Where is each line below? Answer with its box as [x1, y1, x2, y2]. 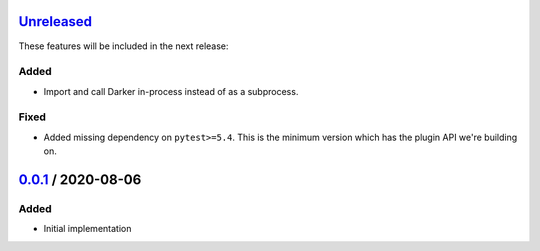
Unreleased [18, 13, 93, 30]
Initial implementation [43, 223, 132, 235]
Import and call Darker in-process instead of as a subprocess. [43, 85, 299, 97]
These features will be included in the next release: [18, 40, 229, 52]
